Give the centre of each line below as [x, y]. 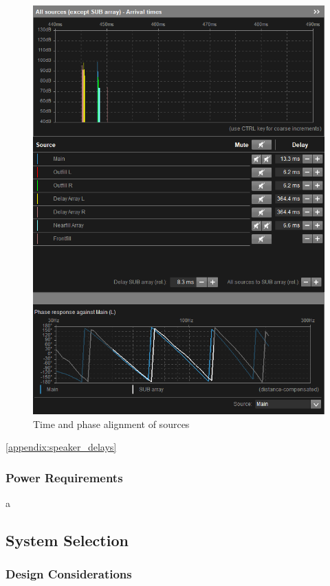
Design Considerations [69, 574]
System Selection [67, 540]
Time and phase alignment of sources [111, 424]
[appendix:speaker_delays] [61, 447]
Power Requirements [64, 477]
